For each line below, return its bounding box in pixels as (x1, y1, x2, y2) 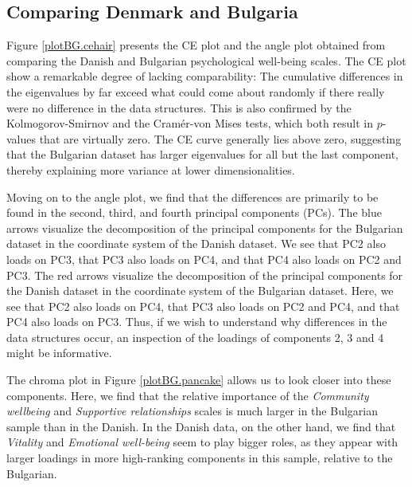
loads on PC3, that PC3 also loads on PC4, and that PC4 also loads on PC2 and (6, 250, 402, 267)
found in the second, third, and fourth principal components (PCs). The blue (6, 204, 382, 221)
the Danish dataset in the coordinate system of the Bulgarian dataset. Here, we (6, 282, 394, 299)
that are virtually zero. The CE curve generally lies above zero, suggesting (39, 130, 402, 147)
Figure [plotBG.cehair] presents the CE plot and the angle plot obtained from (6, 37, 386, 53)
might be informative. (6, 344, 112, 361)
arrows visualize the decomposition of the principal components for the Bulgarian (6, 219, 403, 236)
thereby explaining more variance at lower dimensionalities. (6, 161, 295, 178)
